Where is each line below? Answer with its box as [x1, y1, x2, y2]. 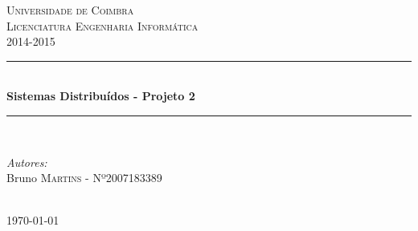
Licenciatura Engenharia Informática [6, 17, 199, 34]
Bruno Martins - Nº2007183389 [6, 169, 162, 186]
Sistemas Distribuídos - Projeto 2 [6, 87, 195, 104]
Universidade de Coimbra [6, 2, 134, 18]
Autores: [6, 153, 47, 170]
